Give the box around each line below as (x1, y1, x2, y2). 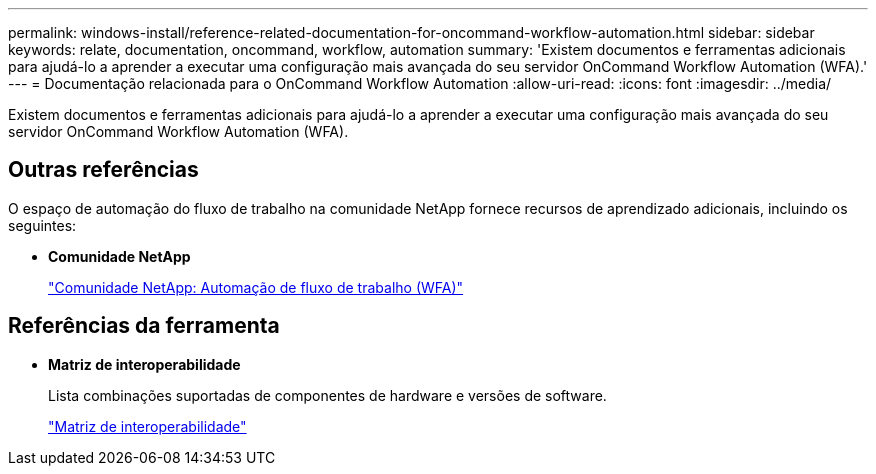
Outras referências (8, 157, 199, 183)
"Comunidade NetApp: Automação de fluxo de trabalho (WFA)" (48, 278, 464, 296)
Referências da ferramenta (8, 313, 280, 339)
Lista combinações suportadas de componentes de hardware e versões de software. (48, 386, 607, 404)
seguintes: (8, 216, 77, 234)
